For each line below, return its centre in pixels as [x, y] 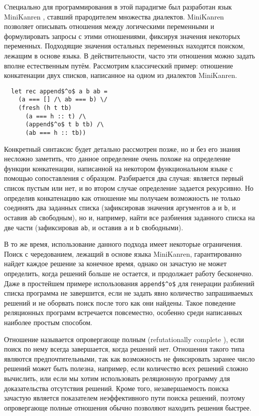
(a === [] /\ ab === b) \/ [63, 100]
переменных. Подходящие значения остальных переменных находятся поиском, [125, 46]
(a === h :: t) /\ [56, 116]
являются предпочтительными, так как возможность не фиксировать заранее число [129, 358]
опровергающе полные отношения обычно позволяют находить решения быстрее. [128, 407]
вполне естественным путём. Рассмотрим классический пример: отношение [119, 65]
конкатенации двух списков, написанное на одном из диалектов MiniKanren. [121, 75]
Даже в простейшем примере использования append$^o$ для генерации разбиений [129, 283]
